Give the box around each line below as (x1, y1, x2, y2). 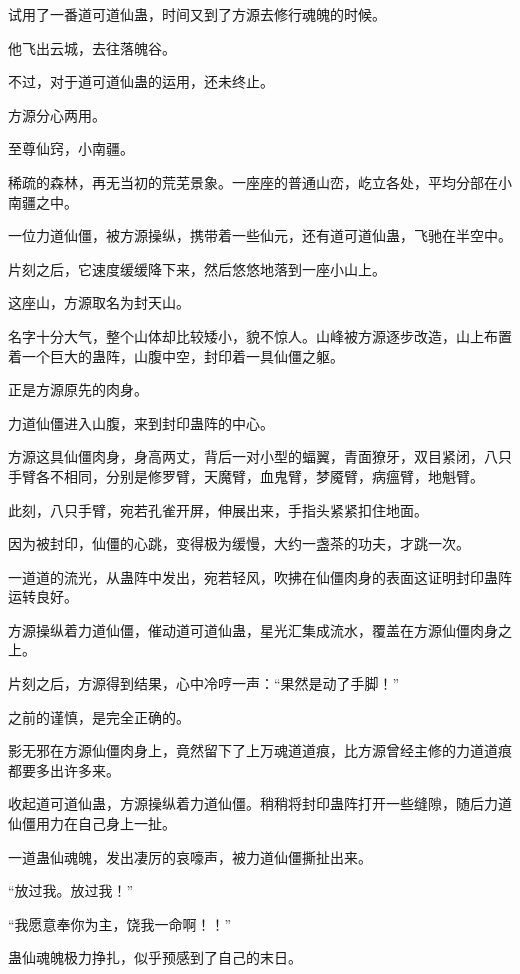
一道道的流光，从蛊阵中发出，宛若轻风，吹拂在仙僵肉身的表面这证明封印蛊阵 (8, 566, 512, 587)
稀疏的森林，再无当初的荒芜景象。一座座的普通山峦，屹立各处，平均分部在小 (8, 171, 512, 192)
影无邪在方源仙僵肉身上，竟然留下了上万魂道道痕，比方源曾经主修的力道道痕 (8, 740, 512, 761)
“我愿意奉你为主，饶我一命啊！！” (8, 913, 232, 934)
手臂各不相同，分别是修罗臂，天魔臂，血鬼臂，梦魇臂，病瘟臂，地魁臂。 (8, 465, 484, 486)
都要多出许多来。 (8, 759, 120, 780)
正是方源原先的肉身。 (8, 379, 148, 400)
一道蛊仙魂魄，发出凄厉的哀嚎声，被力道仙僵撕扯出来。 (8, 846, 372, 867)
